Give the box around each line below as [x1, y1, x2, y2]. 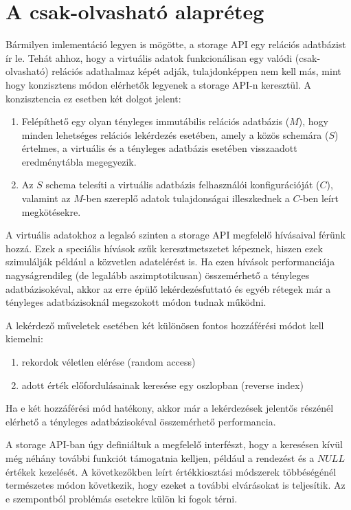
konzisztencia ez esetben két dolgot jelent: [5, 91, 181, 105]
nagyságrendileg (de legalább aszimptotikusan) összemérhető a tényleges [5, 268, 310, 282]
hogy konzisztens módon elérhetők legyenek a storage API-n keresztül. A [5, 77, 312, 91]
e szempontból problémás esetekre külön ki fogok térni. [5, 491, 238, 505]
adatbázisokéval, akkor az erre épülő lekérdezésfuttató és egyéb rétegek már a [5, 281, 331, 296]
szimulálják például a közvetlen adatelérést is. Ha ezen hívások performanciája [5, 254, 335, 269]
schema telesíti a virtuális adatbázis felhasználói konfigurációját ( [45, 177, 320, 192]
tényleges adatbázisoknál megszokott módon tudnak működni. [5, 295, 267, 309]
